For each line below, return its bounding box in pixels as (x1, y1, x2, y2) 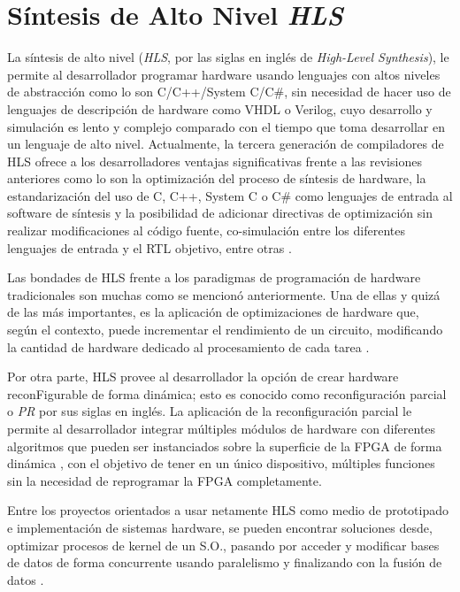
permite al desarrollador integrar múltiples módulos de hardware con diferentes (7, 419, 436, 437)
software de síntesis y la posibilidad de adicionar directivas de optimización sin (7, 204, 433, 222)
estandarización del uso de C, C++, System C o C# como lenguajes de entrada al (7, 186, 453, 204)
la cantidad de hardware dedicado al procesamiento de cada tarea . (7, 337, 370, 356)
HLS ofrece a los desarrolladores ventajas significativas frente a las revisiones (7, 151, 422, 170)
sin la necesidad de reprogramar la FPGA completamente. (7, 471, 322, 489)
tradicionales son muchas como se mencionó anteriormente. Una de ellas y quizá (7, 285, 441, 304)
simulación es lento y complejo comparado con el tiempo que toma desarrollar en (7, 117, 446, 135)
